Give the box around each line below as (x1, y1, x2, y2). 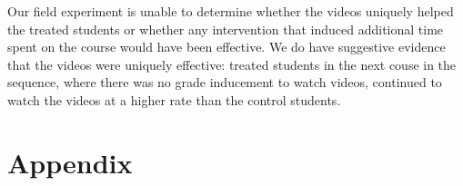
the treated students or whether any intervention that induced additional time (7, 19, 444, 38)
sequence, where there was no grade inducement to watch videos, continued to (7, 73, 442, 92)
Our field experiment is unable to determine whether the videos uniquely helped (7, 2, 454, 20)
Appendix (7, 143, 133, 181)
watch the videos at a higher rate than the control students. (7, 90, 341, 109)
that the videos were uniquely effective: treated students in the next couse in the (7, 54, 457, 73)
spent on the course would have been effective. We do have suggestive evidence (7, 37, 446, 56)
